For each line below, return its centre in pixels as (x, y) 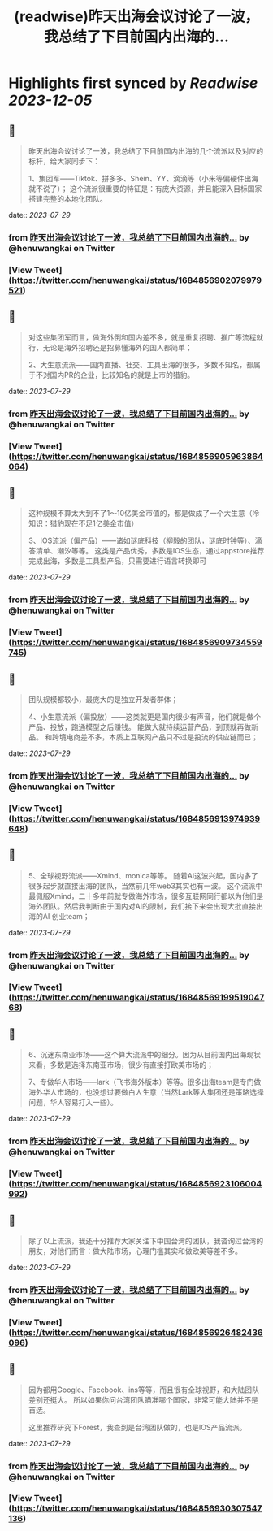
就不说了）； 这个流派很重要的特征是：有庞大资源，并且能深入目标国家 (145, 189)
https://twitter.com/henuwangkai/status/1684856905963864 (138, 456)
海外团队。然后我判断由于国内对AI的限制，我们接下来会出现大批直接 (142, 906)
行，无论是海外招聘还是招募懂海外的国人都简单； (110, 347)
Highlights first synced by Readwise (133, 83)
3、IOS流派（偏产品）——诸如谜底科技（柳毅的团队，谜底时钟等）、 (141, 540)
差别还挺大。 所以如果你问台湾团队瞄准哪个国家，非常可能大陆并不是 (143, 1399)
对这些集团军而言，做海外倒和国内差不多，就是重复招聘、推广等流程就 (146, 337)
